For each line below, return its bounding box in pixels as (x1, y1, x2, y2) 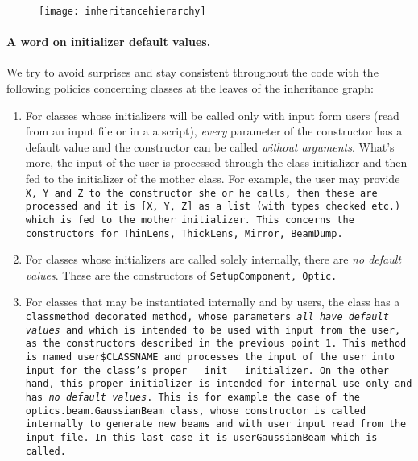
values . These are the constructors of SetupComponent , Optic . (25, 266, 337, 283)
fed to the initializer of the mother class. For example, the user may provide (25, 170, 400, 187)
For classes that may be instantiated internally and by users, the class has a (25, 293, 400, 310)
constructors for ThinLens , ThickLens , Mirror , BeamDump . (25, 227, 343, 239)
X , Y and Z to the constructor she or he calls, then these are (25, 187, 378, 199)
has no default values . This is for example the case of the (25, 392, 361, 404)
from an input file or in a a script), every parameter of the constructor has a (25, 123, 403, 139)
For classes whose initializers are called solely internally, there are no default (25, 251, 401, 268)
